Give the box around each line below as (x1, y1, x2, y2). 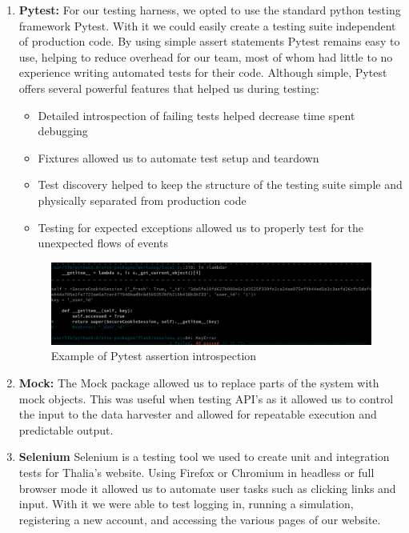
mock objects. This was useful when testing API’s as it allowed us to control (18, 390, 394, 407)
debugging (38, 122, 88, 139)
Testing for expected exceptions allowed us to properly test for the (38, 218, 364, 235)
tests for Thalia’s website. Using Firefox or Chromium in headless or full (18, 464, 375, 481)
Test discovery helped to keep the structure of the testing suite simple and (38, 176, 403, 193)
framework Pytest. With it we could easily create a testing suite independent (18, 17, 396, 34)
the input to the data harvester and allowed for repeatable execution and (18, 406, 377, 423)
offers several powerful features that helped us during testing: (18, 79, 319, 96)
